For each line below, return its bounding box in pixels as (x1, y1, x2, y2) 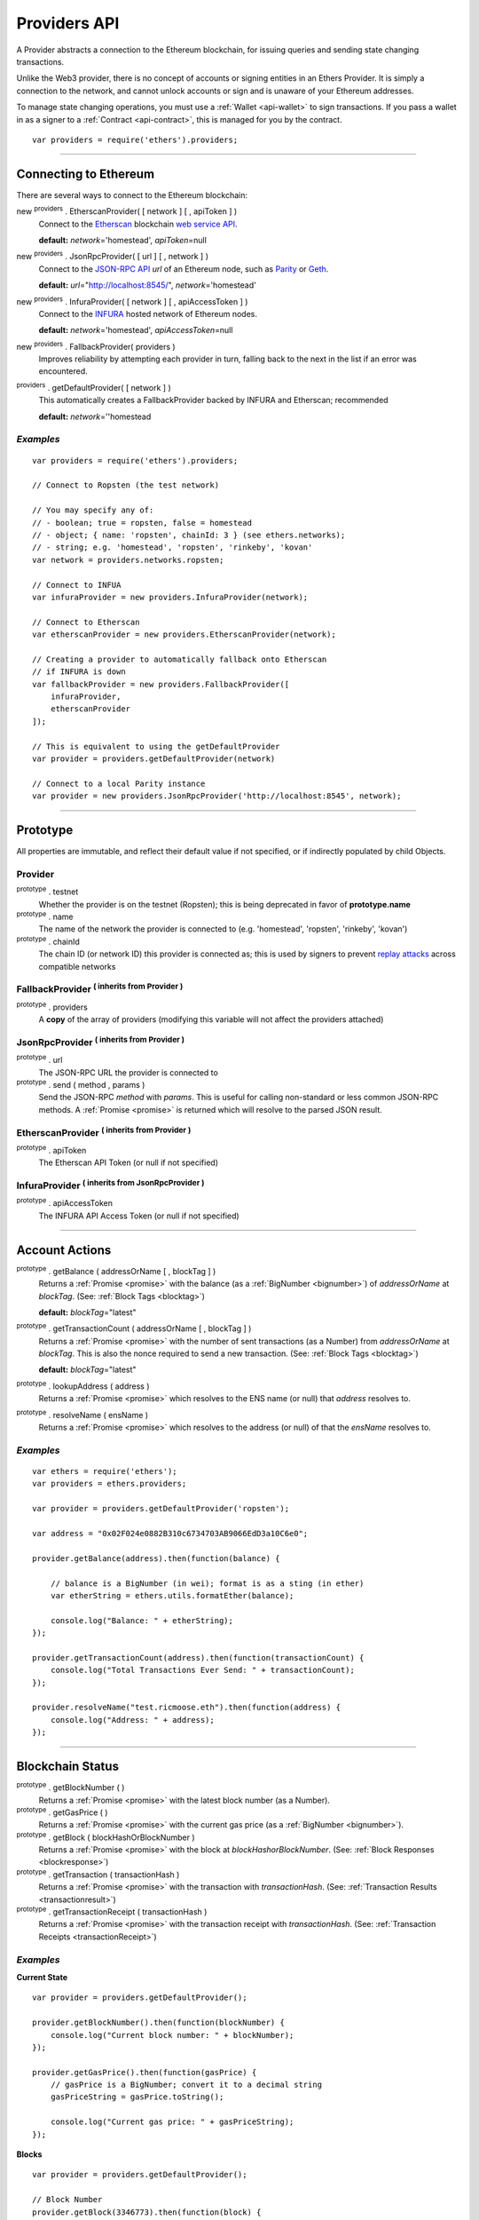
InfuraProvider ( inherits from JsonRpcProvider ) (16, 1177, 205, 1192)
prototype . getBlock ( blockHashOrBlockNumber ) (16, 1830, 195, 1843)
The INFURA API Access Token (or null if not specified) (38, 1210, 239, 1221)
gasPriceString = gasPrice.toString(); (50, 2092, 224, 2102)
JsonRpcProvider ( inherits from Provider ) (16, 1035, 185, 1048)
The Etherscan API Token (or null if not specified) (38, 1157, 219, 1168)
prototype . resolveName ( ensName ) (16, 1408, 149, 1420)
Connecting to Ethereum (16, 166, 155, 181)
